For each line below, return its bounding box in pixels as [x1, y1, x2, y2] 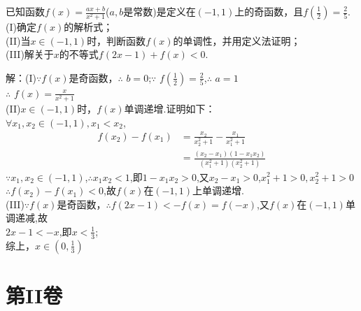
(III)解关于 [6, 47, 54, 62]
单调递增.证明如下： [124, 101, 215, 116]
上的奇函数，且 [234, 4, 304, 18]
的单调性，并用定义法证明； [173, 33, 301, 48]
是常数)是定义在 [123, 4, 196, 18]
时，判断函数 [87, 33, 146, 48]
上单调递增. [192, 183, 244, 198]
